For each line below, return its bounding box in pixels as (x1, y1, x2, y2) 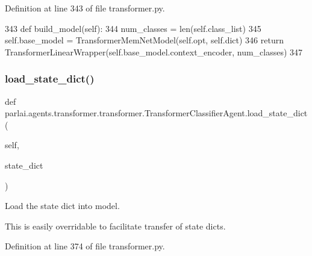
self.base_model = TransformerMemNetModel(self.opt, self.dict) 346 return (5, 34, 284, 46)
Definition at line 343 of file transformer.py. (5, 2, 165, 14)
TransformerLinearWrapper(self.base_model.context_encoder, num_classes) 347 (5, 45, 303, 58)
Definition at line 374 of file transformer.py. (5, 240, 165, 252)
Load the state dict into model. (5, 199, 120, 212)
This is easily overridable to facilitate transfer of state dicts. (5, 219, 226, 232)
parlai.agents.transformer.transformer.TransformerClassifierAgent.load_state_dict (5, 107, 308, 119)
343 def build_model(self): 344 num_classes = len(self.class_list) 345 (5, 22, 261, 34)
